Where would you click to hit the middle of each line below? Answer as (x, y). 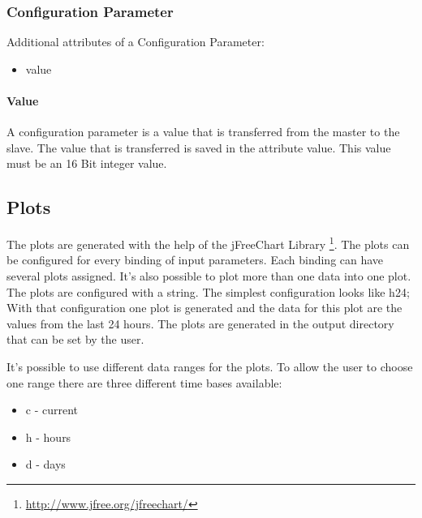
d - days (45, 464)
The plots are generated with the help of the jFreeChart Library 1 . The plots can (208, 243)
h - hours (48, 437)
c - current (52, 410)
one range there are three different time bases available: (144, 382)
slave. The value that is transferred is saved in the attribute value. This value (199, 147)
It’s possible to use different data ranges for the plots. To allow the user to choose (210, 366)
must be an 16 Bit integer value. (87, 163)
